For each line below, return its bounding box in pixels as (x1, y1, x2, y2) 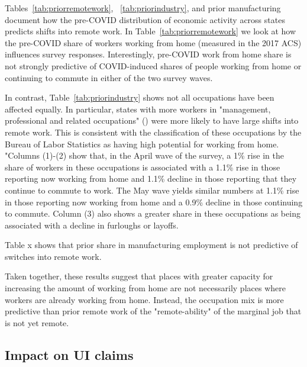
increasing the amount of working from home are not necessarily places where (5, 282, 286, 294)
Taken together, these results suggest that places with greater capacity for (5, 270, 273, 282)
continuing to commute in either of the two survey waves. (5, 71, 213, 83)
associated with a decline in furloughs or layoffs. (5, 218, 179, 231)
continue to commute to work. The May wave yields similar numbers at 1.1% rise (5, 183, 299, 196)
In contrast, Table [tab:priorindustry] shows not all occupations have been (5, 91, 274, 104)
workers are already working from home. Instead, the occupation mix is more (5, 293, 284, 305)
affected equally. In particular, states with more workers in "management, (5, 102, 271, 115)
